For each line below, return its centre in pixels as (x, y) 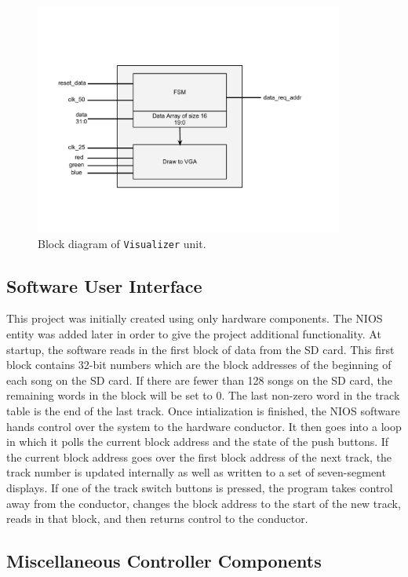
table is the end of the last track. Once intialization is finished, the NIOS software (203, 411)
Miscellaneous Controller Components (164, 561)
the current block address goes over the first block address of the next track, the (199, 456)
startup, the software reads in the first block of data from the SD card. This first (200, 349)
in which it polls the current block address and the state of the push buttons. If (198, 442)
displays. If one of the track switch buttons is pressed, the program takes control (200, 487)
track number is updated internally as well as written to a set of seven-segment (196, 472)
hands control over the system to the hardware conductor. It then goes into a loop (204, 426)
